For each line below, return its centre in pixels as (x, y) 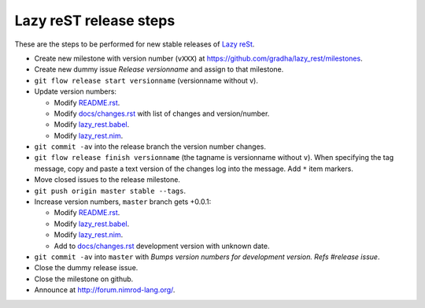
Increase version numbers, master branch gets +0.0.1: (123, 202)
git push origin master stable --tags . (110, 191)
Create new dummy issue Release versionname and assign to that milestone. (159, 69)
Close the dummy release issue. (86, 268)
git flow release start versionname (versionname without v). (146, 80)
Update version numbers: (76, 91)
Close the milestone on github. (84, 279)
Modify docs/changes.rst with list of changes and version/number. (162, 113)
